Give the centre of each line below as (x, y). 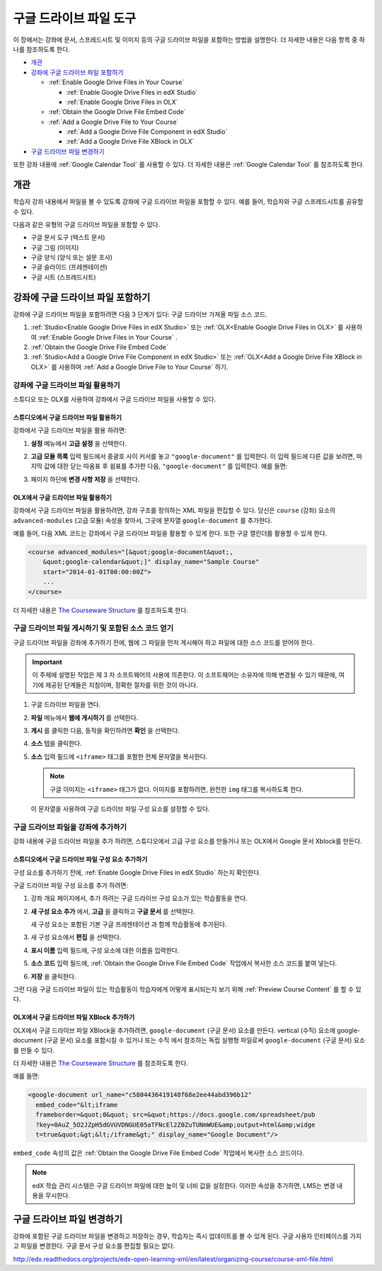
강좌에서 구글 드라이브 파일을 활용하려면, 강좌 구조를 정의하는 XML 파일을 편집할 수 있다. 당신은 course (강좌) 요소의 (174, 510)
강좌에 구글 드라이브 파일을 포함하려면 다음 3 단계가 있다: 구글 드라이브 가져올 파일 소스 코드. (140, 314)
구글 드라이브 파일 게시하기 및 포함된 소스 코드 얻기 (93, 628)
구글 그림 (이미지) (55, 247)
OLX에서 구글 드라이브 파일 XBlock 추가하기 (74, 1017)
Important (47, 662)
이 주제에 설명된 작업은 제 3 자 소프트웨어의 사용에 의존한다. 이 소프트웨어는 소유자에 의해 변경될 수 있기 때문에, (185, 675)
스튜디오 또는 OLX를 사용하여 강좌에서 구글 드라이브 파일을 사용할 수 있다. (114, 399)
